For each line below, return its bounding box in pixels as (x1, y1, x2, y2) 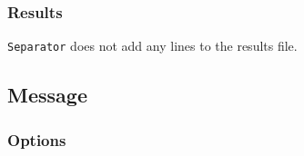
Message (7, 81, 87, 109)
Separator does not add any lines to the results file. (7, 36, 298, 55)
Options (7, 128, 66, 151)
